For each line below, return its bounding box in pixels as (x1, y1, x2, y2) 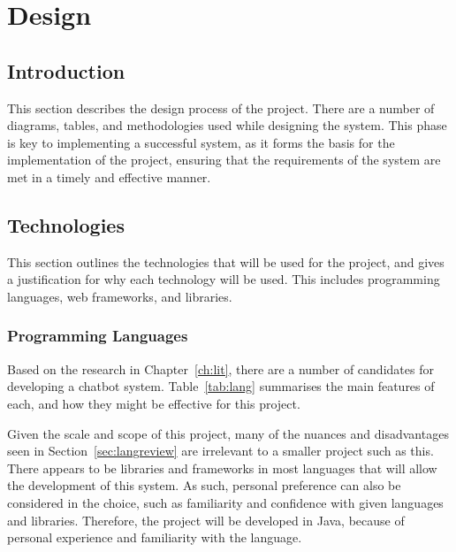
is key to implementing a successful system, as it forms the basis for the (7, 133, 395, 151)
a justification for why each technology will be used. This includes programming (7, 270, 440, 288)
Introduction (7, 57, 125, 84)
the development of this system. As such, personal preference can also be (7, 476, 401, 494)
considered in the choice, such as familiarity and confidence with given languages (7, 493, 444, 511)
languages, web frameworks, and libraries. (7, 287, 232, 305)
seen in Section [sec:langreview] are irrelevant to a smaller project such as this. (7, 441, 434, 460)
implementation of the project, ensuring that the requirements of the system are (7, 150, 441, 169)
